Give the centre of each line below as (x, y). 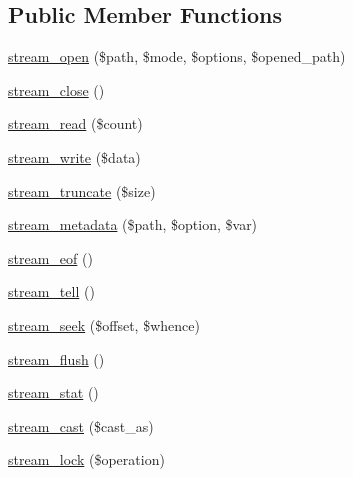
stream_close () (56, 89)
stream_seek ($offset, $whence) (104, 324)
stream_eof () (50, 257)
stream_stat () (53, 392)
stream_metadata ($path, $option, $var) (133, 224)
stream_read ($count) (75, 123)
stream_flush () (56, 358)
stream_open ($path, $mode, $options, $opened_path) (177, 56)
